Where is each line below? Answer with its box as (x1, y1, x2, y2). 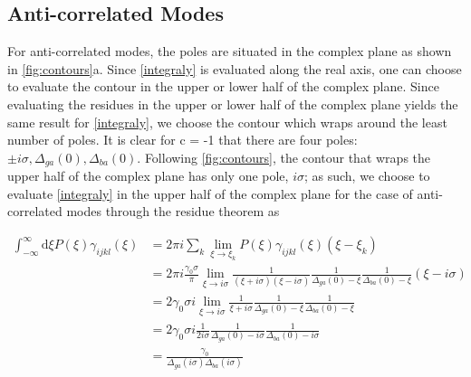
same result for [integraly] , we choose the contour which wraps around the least (7, 112, 447, 131)
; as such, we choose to (303, 166, 430, 185)
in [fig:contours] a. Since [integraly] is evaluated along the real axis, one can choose (7, 59, 462, 78)
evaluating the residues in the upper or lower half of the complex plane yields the (7, 94, 458, 113)
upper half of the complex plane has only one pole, (7, 166, 289, 185)
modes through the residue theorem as (66, 202, 280, 221)
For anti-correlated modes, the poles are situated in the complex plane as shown (7, 42, 452, 61)
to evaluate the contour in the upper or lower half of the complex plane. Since (7, 77, 439, 96)
